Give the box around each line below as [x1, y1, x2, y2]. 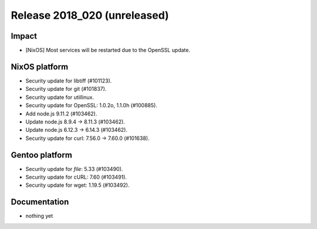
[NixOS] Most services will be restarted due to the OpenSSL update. [25, 47, 191, 54]
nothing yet [25, 213, 53, 220]
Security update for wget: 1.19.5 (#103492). [25, 182, 130, 189]
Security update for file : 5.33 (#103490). [25, 165, 123, 172]
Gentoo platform [11, 150, 73, 160]
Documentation [11, 197, 69, 207]
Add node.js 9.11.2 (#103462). [25, 110, 97, 117]
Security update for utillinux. [25, 94, 94, 101]
